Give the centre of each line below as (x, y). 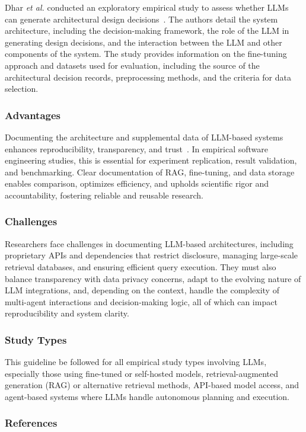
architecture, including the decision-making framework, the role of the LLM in (147, 31)
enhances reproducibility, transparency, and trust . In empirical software (136, 148)
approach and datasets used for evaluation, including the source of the (132, 65)
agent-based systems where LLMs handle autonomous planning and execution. (147, 396)
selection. (22, 89)
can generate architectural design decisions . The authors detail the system (141, 19)
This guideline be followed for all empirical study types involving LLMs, (136, 362)
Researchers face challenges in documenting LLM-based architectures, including (149, 243)
